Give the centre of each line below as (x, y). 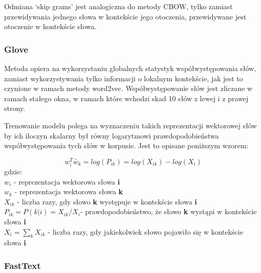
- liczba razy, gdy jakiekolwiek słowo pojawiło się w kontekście (145, 231)
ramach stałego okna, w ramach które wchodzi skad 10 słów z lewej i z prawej (126, 98)
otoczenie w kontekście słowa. (51, 26)
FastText (23, 265)
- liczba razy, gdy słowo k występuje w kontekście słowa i (107, 201)
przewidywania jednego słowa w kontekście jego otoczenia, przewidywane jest (125, 16)
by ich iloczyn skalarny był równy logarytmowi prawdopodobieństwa (112, 135)
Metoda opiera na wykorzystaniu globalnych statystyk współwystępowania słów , (130, 68)
